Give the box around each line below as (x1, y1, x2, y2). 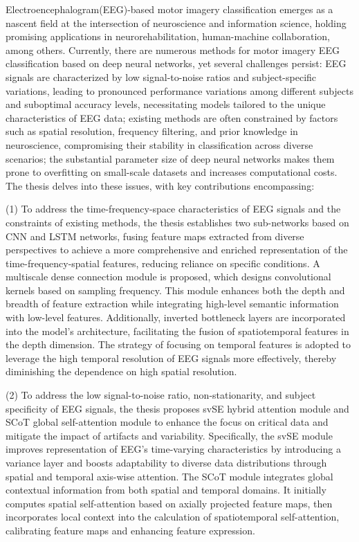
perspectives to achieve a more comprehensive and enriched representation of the (6, 242, 348, 257)
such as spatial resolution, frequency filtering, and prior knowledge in (6, 124, 298, 138)
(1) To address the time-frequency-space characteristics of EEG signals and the (6, 201, 341, 216)
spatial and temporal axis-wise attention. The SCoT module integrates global (6, 469, 333, 483)
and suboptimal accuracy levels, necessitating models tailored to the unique (6, 97, 326, 111)
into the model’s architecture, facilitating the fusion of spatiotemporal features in (6, 323, 349, 338)
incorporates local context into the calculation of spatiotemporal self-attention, (6, 509, 340, 524)
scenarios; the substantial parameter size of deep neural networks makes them (6, 151, 335, 165)
